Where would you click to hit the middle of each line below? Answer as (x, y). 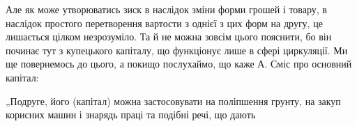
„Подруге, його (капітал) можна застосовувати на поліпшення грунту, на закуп (173, 101)
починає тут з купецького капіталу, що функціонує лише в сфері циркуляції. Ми (177, 50)
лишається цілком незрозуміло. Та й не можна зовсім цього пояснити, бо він (169, 37)
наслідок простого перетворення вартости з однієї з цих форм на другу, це (164, 23)
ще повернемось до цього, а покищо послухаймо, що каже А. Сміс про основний (179, 64)
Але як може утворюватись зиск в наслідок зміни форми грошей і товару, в (166, 9)
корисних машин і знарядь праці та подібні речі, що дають (131, 115)
